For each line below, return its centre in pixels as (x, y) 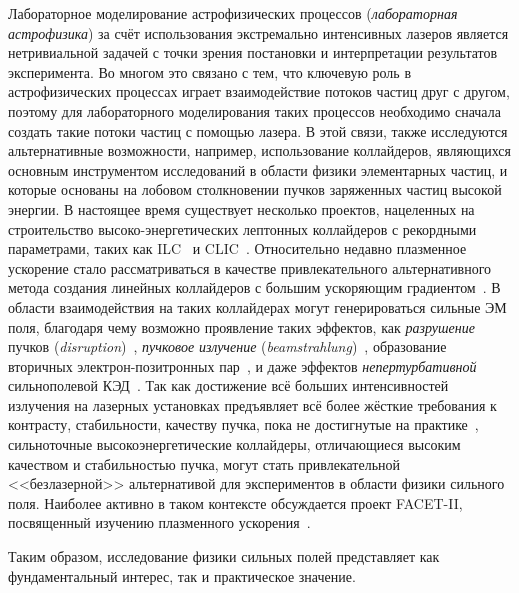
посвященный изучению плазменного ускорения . (159, 522)
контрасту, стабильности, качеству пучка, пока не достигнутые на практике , (243, 424)
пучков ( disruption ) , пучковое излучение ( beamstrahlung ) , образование (227, 346)
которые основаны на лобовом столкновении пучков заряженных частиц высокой (255, 189)
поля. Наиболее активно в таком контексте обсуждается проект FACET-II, (235, 502)
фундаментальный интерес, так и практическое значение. (182, 575)
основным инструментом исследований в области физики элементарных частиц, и (258, 169)
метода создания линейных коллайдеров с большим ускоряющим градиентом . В (254, 287)
